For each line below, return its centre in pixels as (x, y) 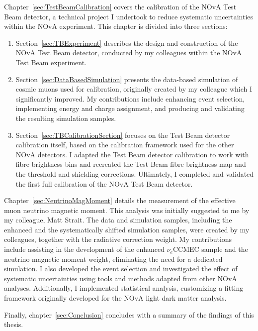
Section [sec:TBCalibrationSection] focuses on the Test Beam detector (123, 135)
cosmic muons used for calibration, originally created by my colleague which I (134, 89)
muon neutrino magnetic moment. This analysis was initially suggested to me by (127, 210)
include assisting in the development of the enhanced (85, 249)
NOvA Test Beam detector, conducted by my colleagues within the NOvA (129, 53)
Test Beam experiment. (51, 62)
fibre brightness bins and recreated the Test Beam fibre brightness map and (131, 164)
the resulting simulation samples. (66, 118)
